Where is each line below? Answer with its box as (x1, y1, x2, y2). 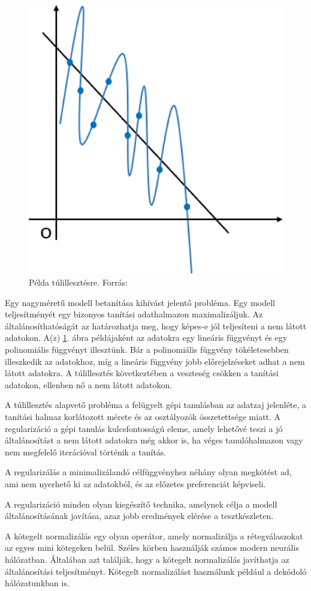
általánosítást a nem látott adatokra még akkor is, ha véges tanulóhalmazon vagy (5, 434, 303, 446)
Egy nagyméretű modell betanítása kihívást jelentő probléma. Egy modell (5, 296, 275, 308)
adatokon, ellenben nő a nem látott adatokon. (5, 378, 173, 391)
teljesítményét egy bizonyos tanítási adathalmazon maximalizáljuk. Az (5, 308, 263, 320)
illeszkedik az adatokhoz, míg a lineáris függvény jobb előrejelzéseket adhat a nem (5, 355, 305, 367)
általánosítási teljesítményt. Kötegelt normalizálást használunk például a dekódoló (5, 565, 307, 577)
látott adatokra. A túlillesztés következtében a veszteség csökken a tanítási (5, 367, 279, 379)
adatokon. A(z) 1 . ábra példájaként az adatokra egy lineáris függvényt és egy (5, 331, 288, 344)
